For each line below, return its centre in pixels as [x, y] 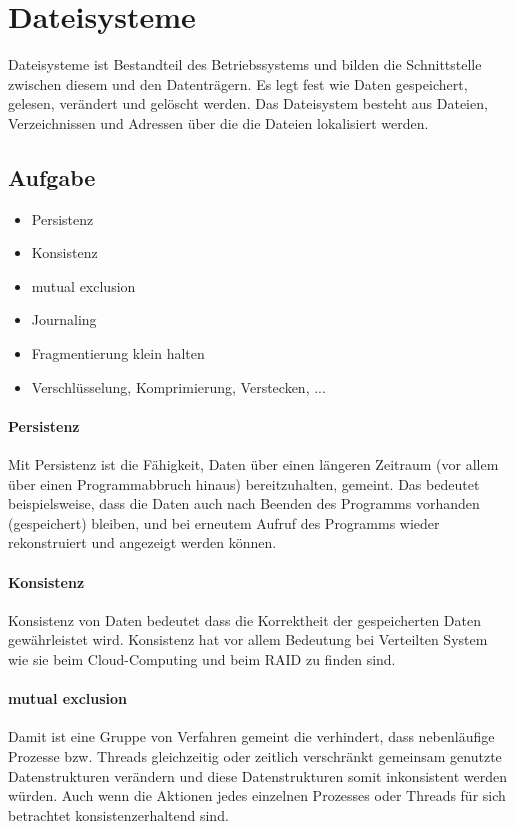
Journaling [64, 319]
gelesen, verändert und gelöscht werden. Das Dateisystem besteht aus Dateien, [248, 103]
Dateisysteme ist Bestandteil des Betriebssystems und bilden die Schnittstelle [245, 64]
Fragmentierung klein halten [118, 353]
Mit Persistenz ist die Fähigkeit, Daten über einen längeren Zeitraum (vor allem [253, 464]
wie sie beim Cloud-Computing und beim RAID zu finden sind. [202, 659]
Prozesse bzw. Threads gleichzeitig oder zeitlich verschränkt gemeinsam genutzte [255, 756]
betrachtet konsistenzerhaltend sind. [118, 814]
